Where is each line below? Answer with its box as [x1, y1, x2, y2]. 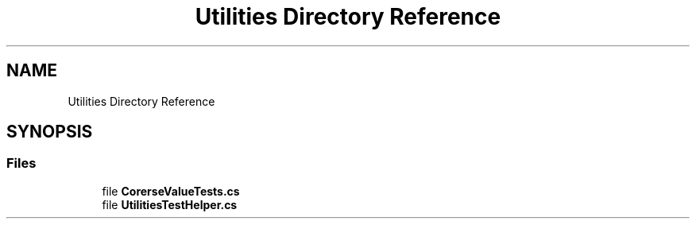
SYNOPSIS [6, 122, 93, 142]
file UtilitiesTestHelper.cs [102, 197, 238, 211]
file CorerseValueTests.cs [102, 184, 240, 198]
